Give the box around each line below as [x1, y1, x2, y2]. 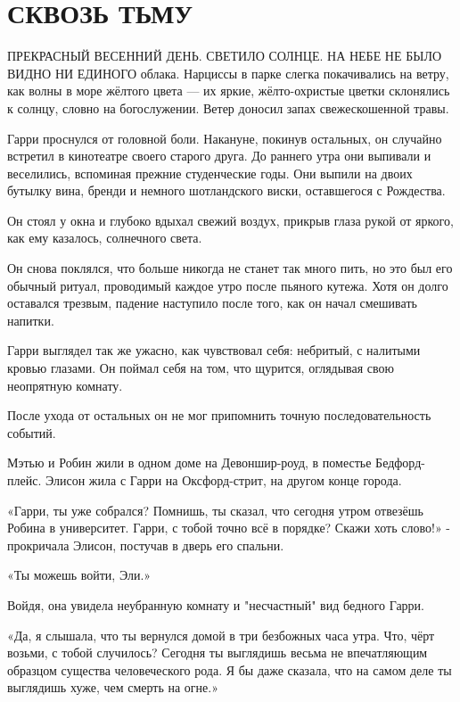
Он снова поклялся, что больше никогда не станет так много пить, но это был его [7, 259, 453, 277]
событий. [7, 423, 56, 442]
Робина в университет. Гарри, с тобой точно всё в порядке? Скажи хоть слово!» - [7, 518, 451, 537]
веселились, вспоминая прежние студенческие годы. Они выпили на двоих [7, 163, 413, 182]
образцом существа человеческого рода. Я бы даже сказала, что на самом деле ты [7, 660, 452, 679]
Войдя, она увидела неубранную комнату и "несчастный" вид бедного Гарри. [7, 595, 424, 614]
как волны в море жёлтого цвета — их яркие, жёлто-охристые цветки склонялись [7, 81, 450, 100]
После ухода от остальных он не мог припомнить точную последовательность [7, 406, 431, 425]
